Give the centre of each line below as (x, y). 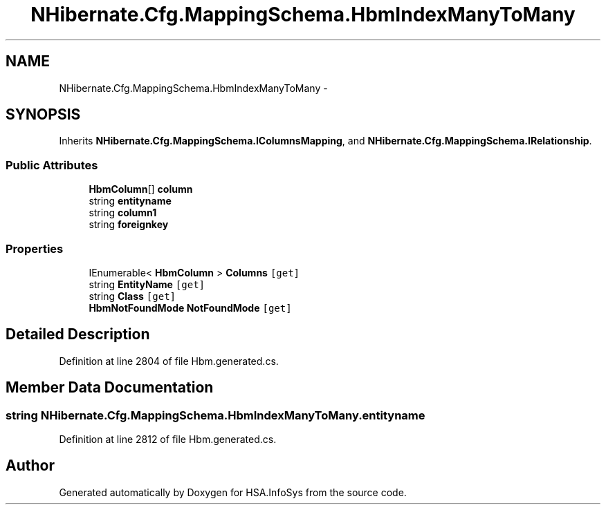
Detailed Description (78, 334)
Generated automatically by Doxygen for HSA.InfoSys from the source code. (233, 492)
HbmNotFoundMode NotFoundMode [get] (190, 308)
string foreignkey (129, 225)
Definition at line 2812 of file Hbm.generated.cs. (168, 439)
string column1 (123, 213)
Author (30, 466)
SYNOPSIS (43, 115)
